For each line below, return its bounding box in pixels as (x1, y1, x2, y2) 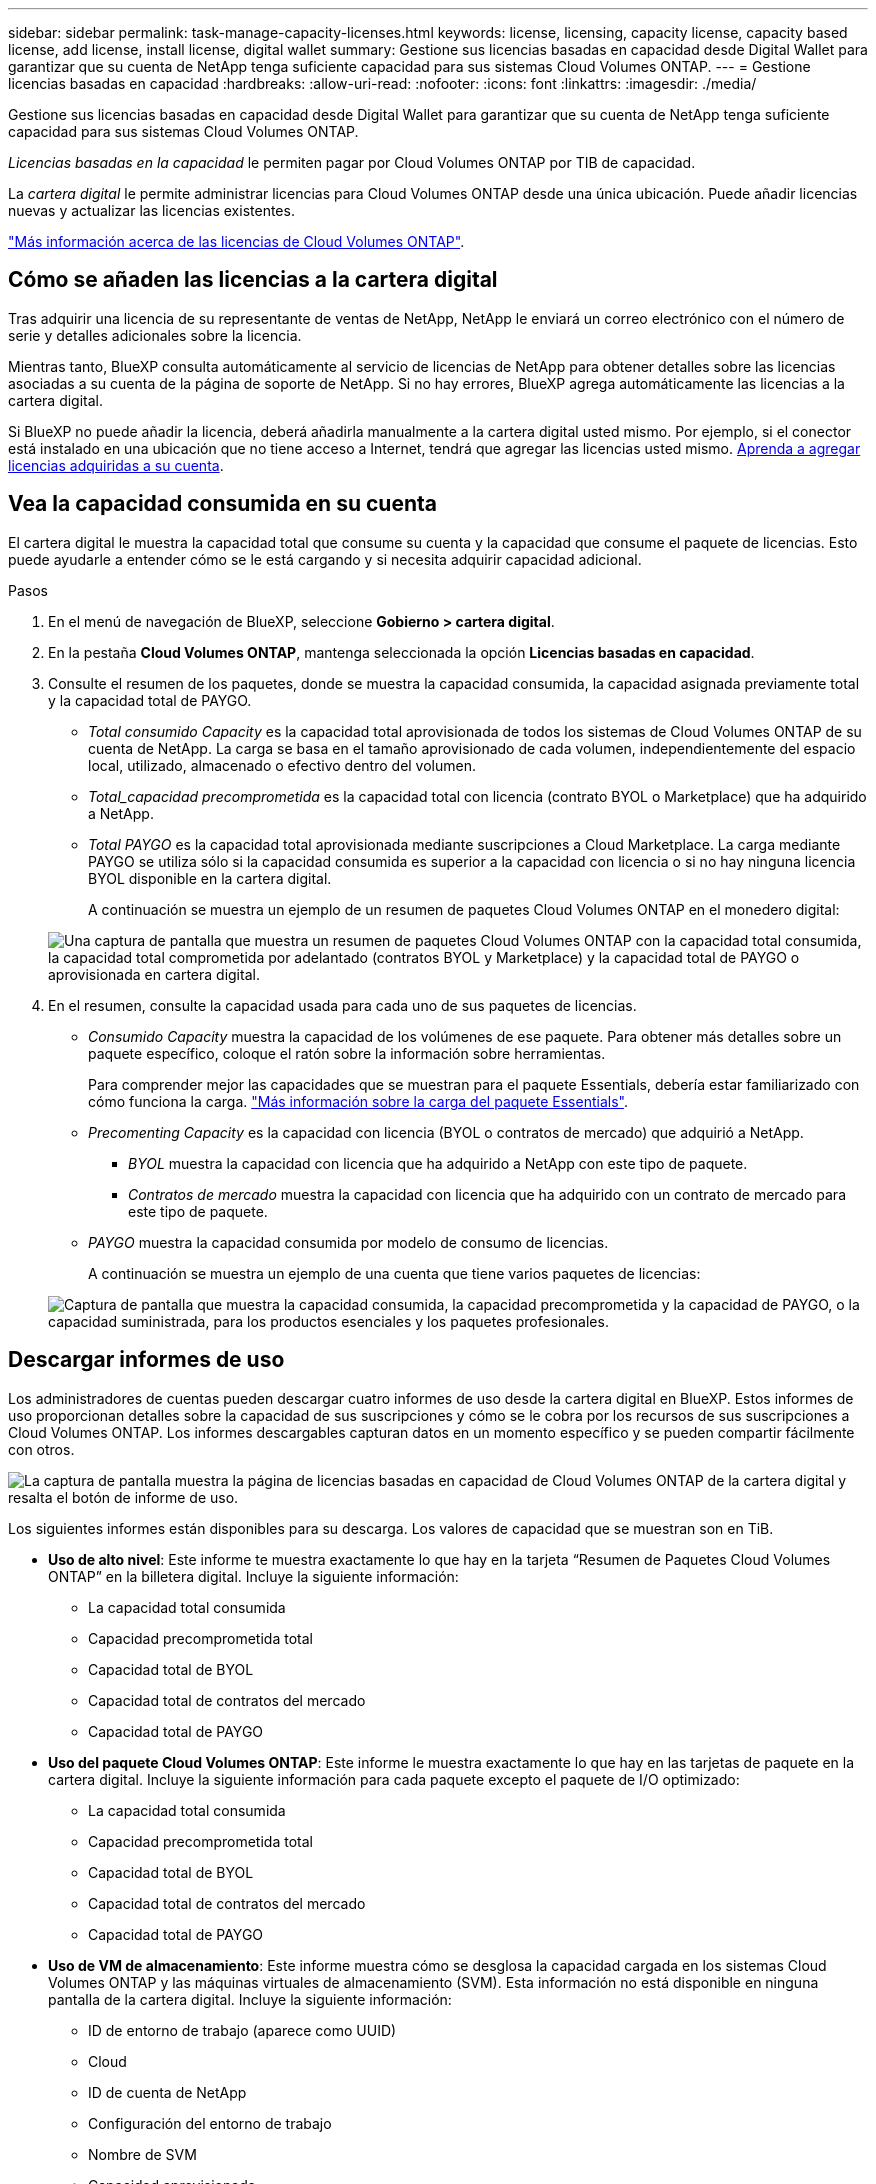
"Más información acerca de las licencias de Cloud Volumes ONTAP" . (8, 233, 465, 250)
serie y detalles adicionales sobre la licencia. (8, 326, 302, 344)
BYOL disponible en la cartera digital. (88, 869, 332, 887)
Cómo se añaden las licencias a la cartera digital (8, 267, 498, 293)
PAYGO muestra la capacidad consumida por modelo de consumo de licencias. (88, 1233, 609, 1251)
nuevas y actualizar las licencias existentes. (8, 202, 295, 219)
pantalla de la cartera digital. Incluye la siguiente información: (48, 1990, 452, 2008)
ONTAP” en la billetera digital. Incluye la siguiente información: (48, 1567, 459, 1585)
